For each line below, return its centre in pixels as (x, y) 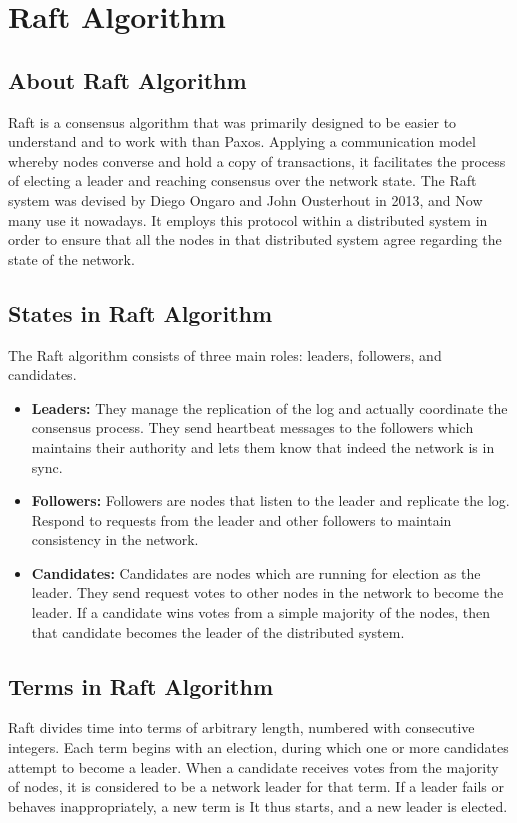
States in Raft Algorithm (140, 312)
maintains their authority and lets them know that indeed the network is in (263, 446)
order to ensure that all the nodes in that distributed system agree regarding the (255, 239)
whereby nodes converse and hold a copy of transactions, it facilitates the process (257, 160)
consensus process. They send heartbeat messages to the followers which (252, 427)
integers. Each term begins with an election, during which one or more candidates (258, 747)
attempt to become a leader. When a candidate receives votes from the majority (253, 766)
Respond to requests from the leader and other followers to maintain (241, 519)
